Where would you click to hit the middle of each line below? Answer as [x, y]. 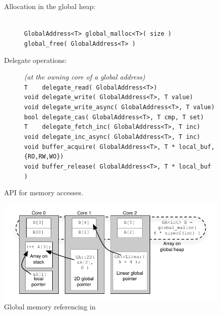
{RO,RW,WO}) [44, 157]
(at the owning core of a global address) [85, 77]
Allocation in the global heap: [50, 6]
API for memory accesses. [44, 192]
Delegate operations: [35, 60]
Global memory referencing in [50, 307]
